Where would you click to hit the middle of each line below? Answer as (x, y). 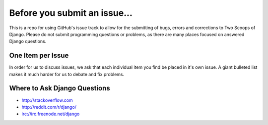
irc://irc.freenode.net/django (51, 114)
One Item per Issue (39, 56)
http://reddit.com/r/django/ (49, 107)
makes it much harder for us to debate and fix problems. (67, 74)
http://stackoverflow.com (47, 100)
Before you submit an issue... (71, 13)
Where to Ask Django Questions (60, 88)
